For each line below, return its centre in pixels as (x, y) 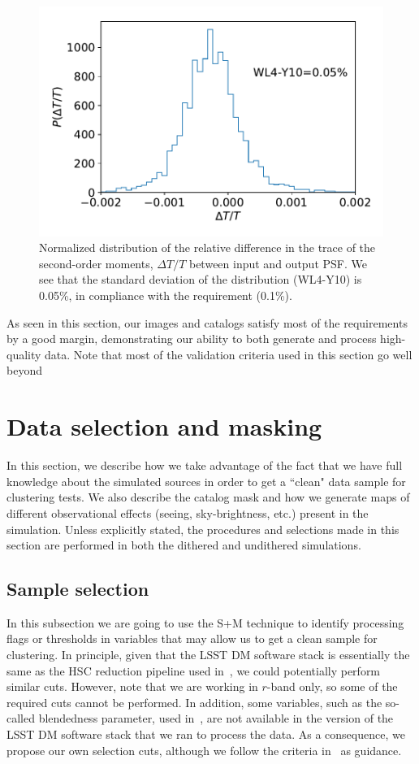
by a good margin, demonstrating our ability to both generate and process (192, 339)
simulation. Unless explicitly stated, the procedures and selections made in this (203, 529)
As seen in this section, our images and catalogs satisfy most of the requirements (207, 322)
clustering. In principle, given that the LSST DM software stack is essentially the (208, 655)
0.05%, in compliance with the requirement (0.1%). (166, 295)
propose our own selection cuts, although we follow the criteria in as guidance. (204, 750)
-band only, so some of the (332, 686)
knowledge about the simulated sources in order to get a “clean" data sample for (206, 481)
